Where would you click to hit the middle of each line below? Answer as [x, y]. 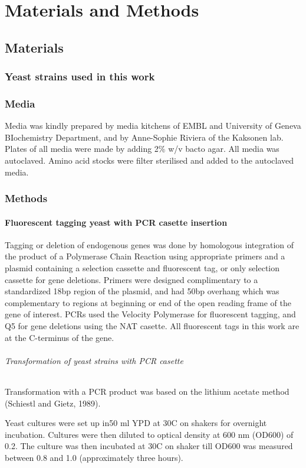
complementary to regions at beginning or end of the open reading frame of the [148, 302]
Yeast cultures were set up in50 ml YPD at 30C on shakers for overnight [136, 423]
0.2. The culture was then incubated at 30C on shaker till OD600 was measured [149, 446]
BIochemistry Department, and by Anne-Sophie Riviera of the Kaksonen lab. [144, 137]
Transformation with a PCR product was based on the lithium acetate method [147, 391]
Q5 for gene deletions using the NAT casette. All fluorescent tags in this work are [152, 325]
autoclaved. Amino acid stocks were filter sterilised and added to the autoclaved [149, 160]
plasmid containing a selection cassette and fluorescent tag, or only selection [142, 268]
